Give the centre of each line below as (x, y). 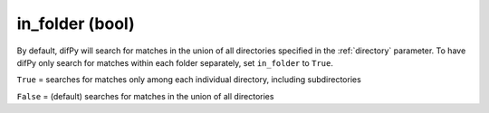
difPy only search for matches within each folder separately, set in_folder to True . (175, 62)
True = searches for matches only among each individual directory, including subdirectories (189, 80)
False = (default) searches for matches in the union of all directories (145, 96)
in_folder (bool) (76, 24)
